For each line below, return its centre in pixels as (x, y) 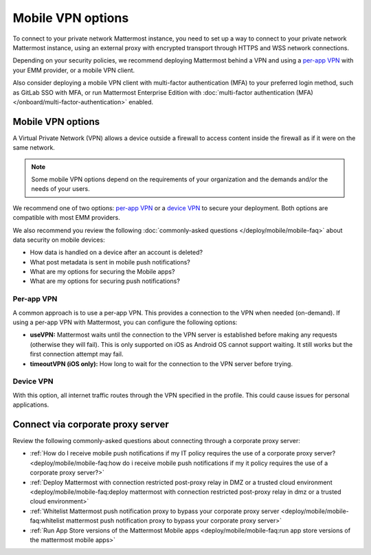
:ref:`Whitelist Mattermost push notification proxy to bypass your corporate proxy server (155, 511)
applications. (31, 405)
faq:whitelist (47, 521)
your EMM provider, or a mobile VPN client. (74, 70)
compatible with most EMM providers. (66, 218)
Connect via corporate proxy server (91, 424)
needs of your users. (61, 189)
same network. (34, 148)
